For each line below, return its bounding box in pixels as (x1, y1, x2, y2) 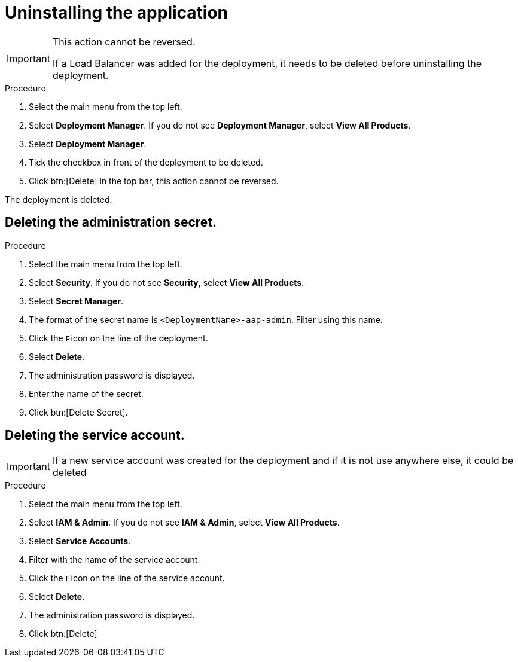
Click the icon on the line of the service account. (29, 573, 225, 584)
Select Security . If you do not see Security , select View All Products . (29, 277, 304, 288)
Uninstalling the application (5, 2, 228, 23)
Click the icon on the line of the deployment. (29, 332, 208, 343)
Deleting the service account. (5, 428, 185, 443)
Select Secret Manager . (29, 295, 124, 306)
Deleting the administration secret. (5, 215, 217, 230)
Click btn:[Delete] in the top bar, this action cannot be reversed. (29, 175, 279, 186)
